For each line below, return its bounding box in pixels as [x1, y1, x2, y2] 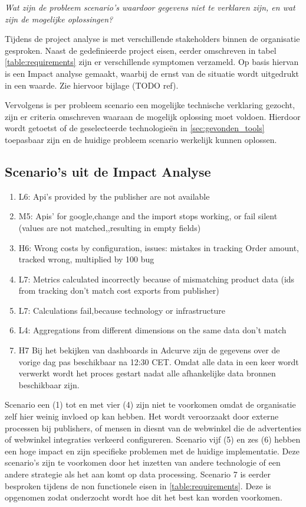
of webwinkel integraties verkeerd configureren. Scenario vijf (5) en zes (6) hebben [5, 433, 301, 446]
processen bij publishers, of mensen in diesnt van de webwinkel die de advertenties [5, 421, 302, 434]
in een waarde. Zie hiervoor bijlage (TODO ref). [5, 79, 179, 91]
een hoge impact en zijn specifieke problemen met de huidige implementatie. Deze [5, 444, 300, 457]
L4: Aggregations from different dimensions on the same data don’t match [18, 324, 287, 336]
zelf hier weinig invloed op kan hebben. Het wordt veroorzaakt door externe [5, 410, 279, 422]
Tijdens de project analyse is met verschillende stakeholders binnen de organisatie [5, 32, 300, 45]
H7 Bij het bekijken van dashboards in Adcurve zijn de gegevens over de [18, 344, 280, 356]
